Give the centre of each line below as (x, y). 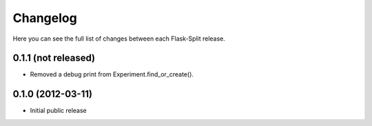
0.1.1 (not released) (54, 58)
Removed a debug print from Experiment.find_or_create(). (112, 74)
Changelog (45, 18)
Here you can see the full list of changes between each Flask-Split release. (119, 39)
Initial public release (59, 111)
